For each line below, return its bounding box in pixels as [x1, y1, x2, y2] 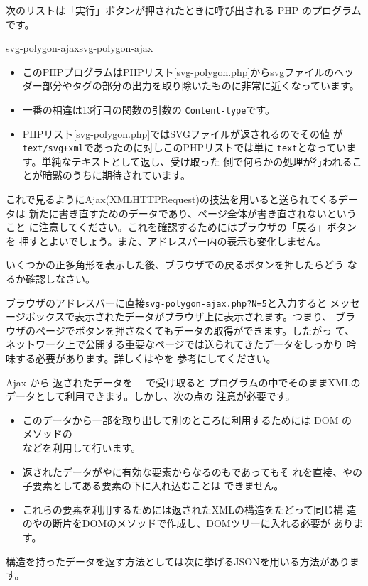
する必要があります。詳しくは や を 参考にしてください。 [15, 351, 276, 366]
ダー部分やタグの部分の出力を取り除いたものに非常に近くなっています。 [22, 78, 359, 93]
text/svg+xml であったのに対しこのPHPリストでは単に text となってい [22, 140, 347, 155]
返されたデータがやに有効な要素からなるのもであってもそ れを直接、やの [22, 464, 363, 479]
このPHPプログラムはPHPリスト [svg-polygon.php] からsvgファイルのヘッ [22, 64, 355, 79]
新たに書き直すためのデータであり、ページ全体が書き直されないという [28, 205, 357, 220]
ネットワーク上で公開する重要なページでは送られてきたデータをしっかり [6, 337, 343, 352]
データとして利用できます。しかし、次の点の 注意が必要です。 [6, 389, 296, 403]
